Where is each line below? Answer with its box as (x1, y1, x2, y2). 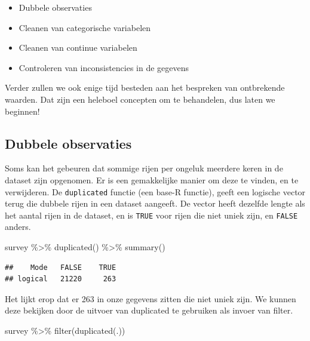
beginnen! (5, 105, 40, 117)
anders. (5, 220, 31, 233)
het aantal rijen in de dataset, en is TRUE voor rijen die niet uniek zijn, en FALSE (5, 208, 298, 221)
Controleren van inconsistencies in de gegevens (19, 61, 189, 73)
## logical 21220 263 (5, 275, 116, 284)
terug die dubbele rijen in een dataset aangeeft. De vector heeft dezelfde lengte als (5, 197, 305, 210)
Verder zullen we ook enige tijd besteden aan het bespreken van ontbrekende (5, 81, 285, 94)
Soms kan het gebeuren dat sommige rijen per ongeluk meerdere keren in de (5, 162, 283, 174)
